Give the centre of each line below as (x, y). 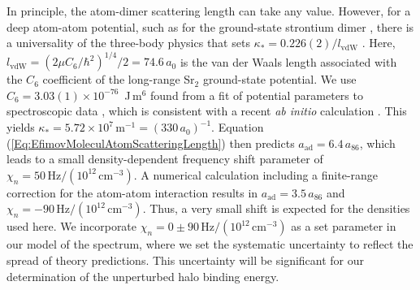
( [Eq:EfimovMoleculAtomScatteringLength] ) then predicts (151, 143)
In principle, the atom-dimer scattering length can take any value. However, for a (209, 11)
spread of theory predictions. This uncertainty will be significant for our (186, 260)
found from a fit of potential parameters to (257, 95)
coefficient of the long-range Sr (119, 79)
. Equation (238, 127)
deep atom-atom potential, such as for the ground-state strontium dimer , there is (210, 26)
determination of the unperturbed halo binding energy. (143, 276)
